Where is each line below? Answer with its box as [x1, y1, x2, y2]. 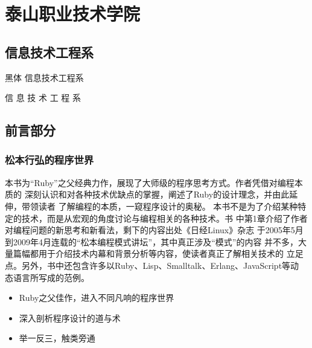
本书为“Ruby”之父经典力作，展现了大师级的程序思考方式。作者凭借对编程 [5, 176, 294, 188]
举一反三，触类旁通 [19, 332, 95, 344]
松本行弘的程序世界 [5, 152, 94, 167]
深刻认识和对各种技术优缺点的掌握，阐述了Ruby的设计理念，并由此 [24, 188, 290, 201]
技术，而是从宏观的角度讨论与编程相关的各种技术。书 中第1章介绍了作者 [21, 211, 308, 224]
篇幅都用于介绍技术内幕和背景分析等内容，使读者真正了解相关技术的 [13, 247, 284, 260]
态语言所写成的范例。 [5, 271, 89, 283]
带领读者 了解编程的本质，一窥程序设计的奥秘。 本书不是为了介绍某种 [21, 199, 298, 212]
